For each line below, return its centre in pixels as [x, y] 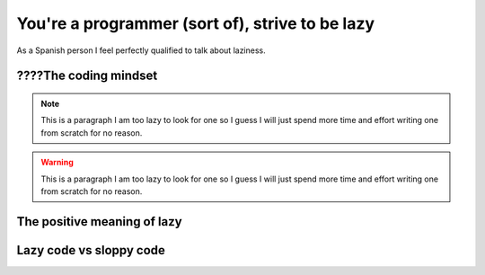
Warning [57, 163]
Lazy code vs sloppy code [91, 250]
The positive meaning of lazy [100, 222]
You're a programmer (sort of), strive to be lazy [196, 23]
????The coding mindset [87, 76]
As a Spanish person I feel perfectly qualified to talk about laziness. [141, 50]
